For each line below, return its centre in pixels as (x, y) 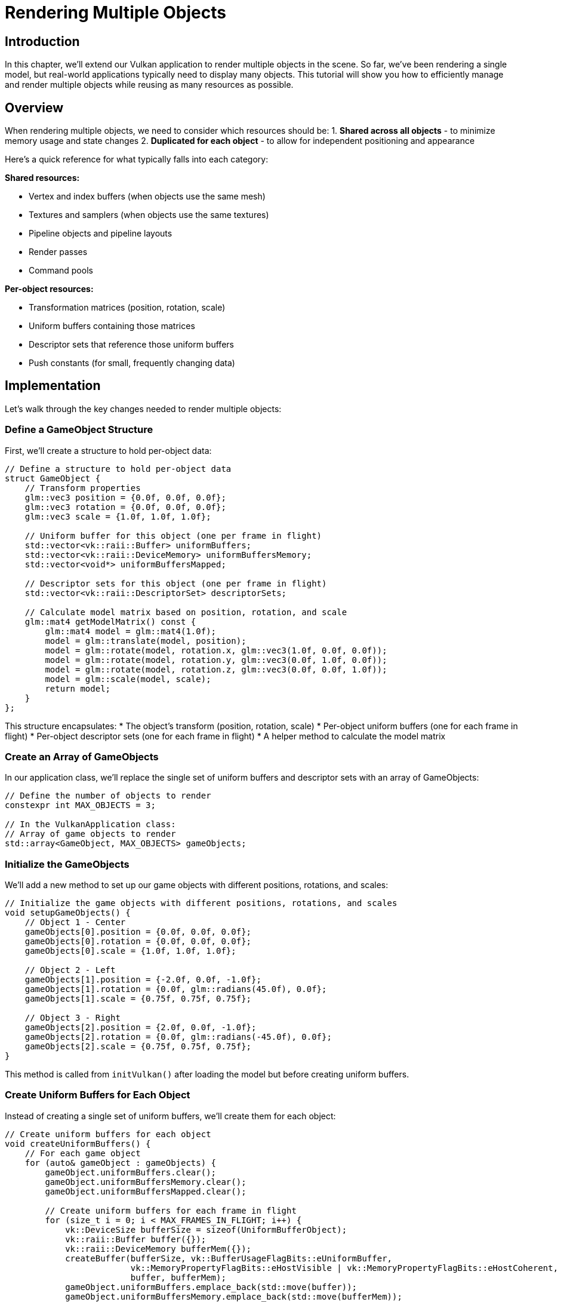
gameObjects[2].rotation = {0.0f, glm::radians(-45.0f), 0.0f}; (178, 1037)
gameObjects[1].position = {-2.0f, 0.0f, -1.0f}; (143, 980)
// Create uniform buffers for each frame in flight (171, 1210)
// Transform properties (83, 488)
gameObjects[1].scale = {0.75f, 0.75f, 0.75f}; (138, 999)
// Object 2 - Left (70, 970)
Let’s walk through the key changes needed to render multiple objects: (143, 409)
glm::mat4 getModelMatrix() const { (110, 621)
